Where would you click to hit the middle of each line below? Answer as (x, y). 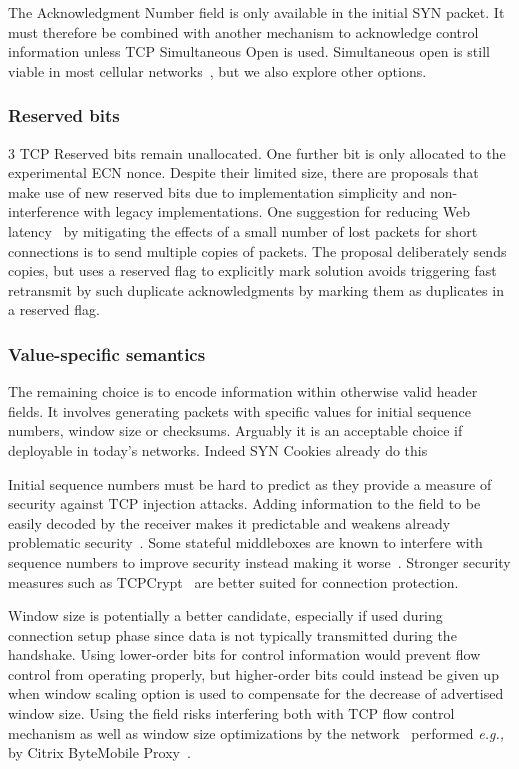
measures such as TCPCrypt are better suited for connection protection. (233, 581)
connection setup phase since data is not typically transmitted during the (232, 634)
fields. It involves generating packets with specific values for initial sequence (239, 410)
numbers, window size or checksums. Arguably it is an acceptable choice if (235, 430)
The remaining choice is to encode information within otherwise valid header (243, 391)
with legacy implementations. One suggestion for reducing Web (276, 211)
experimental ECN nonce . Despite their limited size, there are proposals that (243, 172)
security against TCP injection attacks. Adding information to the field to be (244, 503)
